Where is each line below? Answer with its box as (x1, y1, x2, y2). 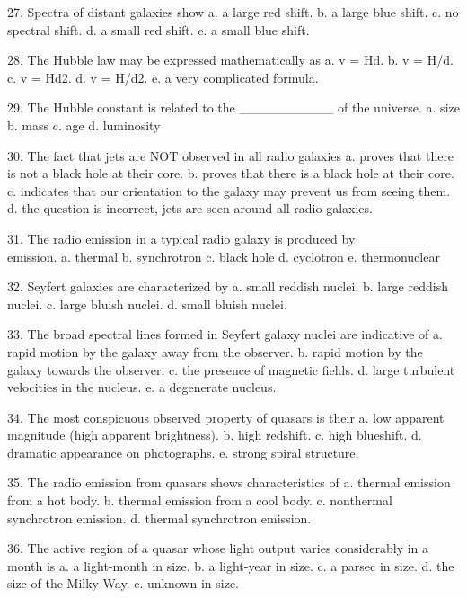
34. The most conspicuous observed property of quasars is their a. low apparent (7, 407, 445, 426)
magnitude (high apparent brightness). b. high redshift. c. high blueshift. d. (7, 425, 422, 444)
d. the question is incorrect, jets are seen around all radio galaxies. (7, 199, 373, 218)
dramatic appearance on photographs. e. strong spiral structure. (7, 442, 359, 461)
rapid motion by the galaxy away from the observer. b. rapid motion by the (7, 342, 423, 361)
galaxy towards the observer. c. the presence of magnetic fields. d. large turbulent (7, 360, 455, 379)
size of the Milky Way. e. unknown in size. (7, 574, 239, 593)
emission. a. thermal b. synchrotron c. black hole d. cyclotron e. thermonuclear (7, 246, 440, 265)
